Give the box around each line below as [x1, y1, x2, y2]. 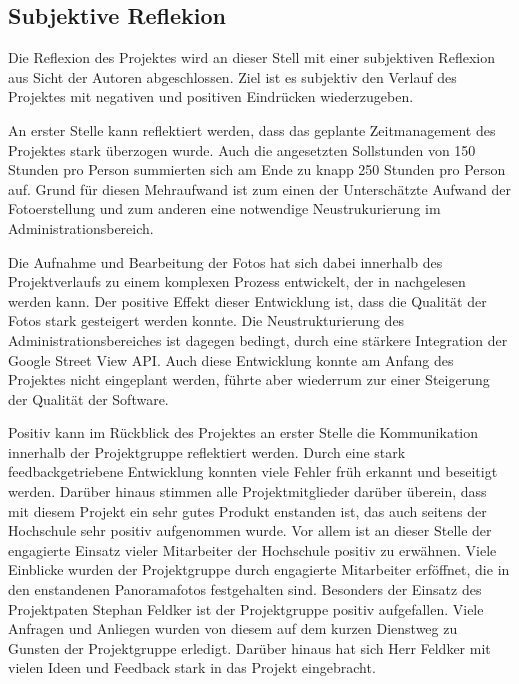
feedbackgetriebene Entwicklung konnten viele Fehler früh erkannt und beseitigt [8, 461, 498, 482]
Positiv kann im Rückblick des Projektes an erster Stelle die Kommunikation [8, 422, 479, 443]
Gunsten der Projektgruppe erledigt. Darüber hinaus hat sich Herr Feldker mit [8, 637, 491, 658]
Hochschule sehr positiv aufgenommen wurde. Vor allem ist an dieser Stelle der [8, 520, 492, 541]
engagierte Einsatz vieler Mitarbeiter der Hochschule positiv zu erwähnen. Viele [8, 539, 497, 560]
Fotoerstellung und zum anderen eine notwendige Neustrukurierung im [8, 198, 441, 219]
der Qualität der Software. [8, 388, 169, 409]
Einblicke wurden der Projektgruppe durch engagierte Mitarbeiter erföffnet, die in [8, 559, 510, 580]
